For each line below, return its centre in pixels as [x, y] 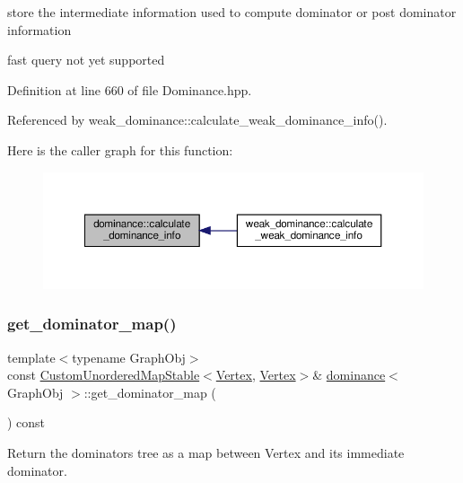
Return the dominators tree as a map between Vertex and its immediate [206, 453]
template [31, 357]
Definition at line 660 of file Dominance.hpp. [130, 89]
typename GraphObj [129, 357]
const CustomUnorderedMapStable [104, 375]
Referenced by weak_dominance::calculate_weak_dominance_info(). [197, 120]
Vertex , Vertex [256, 375]
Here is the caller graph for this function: [120, 149]
